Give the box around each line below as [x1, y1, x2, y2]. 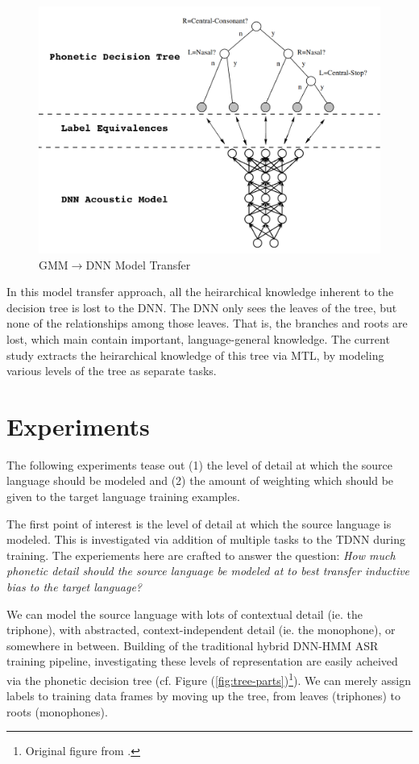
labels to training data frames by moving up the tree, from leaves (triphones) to [6, 687, 400, 704]
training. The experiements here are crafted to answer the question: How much [6, 546, 396, 563]
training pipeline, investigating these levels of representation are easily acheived [6, 653, 398, 670]
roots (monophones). [6, 703, 108, 720]
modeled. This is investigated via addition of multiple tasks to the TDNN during [6, 531, 405, 548]
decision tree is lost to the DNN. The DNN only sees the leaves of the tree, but [6, 299, 397, 315]
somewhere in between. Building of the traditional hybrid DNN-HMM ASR [6, 637, 379, 653]
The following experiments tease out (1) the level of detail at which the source [6, 456, 392, 473]
